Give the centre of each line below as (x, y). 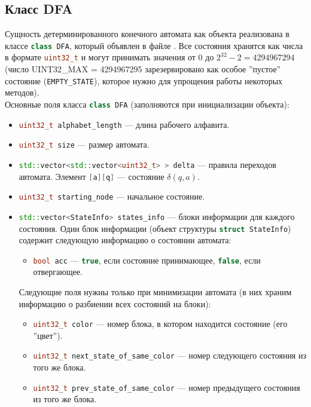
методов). (22, 92)
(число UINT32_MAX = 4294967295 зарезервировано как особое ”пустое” (143, 69)
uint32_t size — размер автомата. (84, 144)
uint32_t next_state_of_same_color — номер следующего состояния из (170, 355)
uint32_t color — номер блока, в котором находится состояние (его (160, 324)
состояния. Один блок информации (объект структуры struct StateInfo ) (155, 228)
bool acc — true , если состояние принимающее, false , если (147, 260)
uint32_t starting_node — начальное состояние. (112, 196)
